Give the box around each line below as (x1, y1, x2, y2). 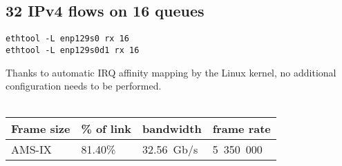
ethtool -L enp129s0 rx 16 (6, 34, 129, 44)
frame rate (212, 121, 271, 137)
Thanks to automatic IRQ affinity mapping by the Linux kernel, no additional (6, 65, 336, 79)
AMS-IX (11, 141, 52, 158)
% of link (81, 121, 131, 137)
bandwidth (142, 121, 202, 137)
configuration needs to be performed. (6, 79, 162, 93)
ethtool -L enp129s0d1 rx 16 (6, 45, 140, 55)
